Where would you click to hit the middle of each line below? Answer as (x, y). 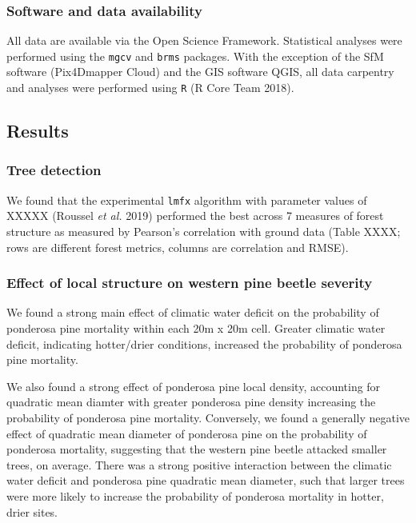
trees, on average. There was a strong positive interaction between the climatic (199, 464)
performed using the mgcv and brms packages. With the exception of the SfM (195, 56)
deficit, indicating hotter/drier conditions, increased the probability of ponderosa (204, 343)
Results (38, 131)
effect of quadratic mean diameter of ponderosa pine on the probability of (187, 433)
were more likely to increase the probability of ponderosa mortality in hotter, (195, 495)
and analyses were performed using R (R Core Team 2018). (150, 88)
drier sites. (32, 511)
